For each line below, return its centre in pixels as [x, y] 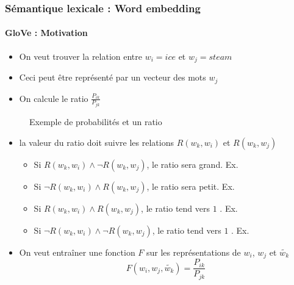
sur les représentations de [194, 252]
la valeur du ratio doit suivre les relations [96, 142]
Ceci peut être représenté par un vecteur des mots [113, 77]
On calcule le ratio [54, 98]
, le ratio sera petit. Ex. [191, 186]
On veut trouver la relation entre [81, 56]
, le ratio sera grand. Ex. [192, 164]
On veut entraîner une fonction [77, 252]
